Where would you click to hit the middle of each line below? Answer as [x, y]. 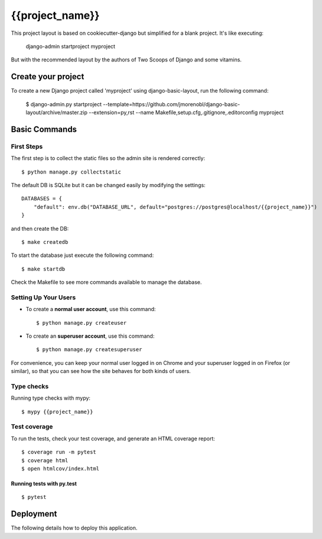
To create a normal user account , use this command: [91, 309]
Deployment [34, 514]
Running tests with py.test [44, 484]
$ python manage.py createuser [82, 323]
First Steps [27, 146]
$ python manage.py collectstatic [71, 172]
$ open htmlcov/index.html [61, 469]
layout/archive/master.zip [57, 113]
